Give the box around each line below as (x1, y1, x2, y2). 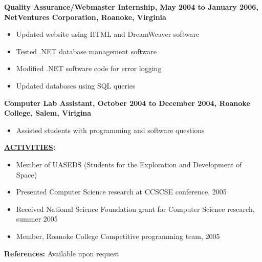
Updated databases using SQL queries (16, 80, 136, 91)
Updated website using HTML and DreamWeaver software (16, 29, 200, 39)
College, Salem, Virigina (4, 107, 92, 118)
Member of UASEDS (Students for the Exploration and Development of (16, 159, 242, 169)
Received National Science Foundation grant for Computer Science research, (16, 203, 255, 214)
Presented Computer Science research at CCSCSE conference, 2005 (16, 186, 227, 197)
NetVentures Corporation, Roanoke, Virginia (4, 11, 166, 22)
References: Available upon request (4, 248, 119, 258)
